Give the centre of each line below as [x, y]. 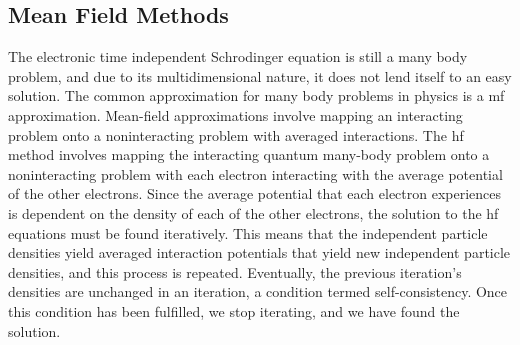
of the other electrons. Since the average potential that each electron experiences [255, 193]
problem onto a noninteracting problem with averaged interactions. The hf [236, 134]
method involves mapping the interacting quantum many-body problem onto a [249, 154]
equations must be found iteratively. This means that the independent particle [248, 232]
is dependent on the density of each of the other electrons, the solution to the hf [253, 212]
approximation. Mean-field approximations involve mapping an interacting [235, 114]
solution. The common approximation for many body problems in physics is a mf [256, 95]
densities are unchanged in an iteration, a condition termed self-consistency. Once [258, 291]
